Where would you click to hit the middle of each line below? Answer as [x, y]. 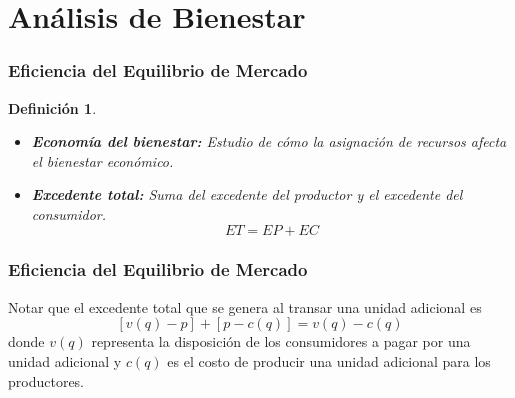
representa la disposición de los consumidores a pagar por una [281, 341]
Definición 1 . [52, 107]
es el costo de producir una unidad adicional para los [329, 360]
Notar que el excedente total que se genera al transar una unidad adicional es [245, 306]
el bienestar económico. [102, 160]
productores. [46, 380]
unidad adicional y [65, 360]
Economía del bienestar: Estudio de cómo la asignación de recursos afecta [269, 141]
